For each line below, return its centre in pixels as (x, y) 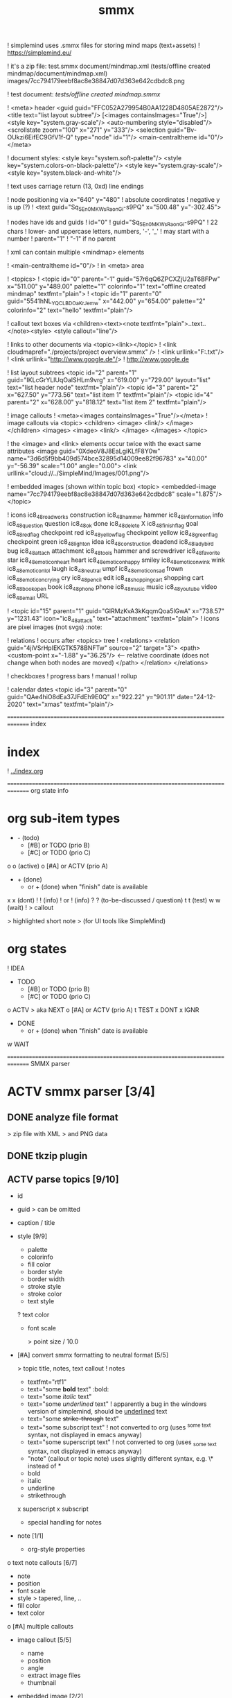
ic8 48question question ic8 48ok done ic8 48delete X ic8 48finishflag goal (103, 524)
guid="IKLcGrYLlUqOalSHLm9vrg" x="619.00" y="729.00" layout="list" (109, 379)
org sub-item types (64, 819)
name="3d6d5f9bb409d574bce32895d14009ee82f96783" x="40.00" (107, 458)
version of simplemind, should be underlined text (97, 1412)
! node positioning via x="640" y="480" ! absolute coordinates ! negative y (114, 200)
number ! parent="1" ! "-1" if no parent (62, 239)
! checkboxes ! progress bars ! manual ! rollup (72, 676)
